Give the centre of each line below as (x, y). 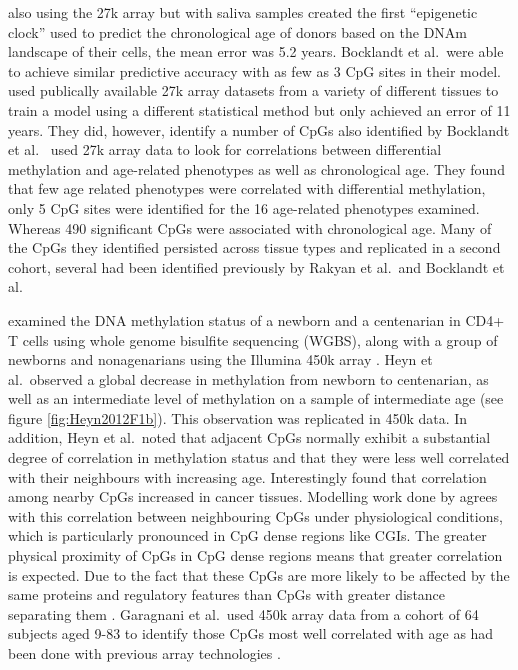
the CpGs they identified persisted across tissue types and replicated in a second (254, 247)
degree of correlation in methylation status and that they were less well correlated (259, 457)
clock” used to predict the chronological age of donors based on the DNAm (238, 31)
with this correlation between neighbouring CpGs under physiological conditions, (255, 515)
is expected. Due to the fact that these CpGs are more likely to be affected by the (259, 574)
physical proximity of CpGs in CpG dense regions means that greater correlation (255, 555)
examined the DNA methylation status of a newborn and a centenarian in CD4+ (256, 319)
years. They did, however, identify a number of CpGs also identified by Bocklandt (259, 129)
